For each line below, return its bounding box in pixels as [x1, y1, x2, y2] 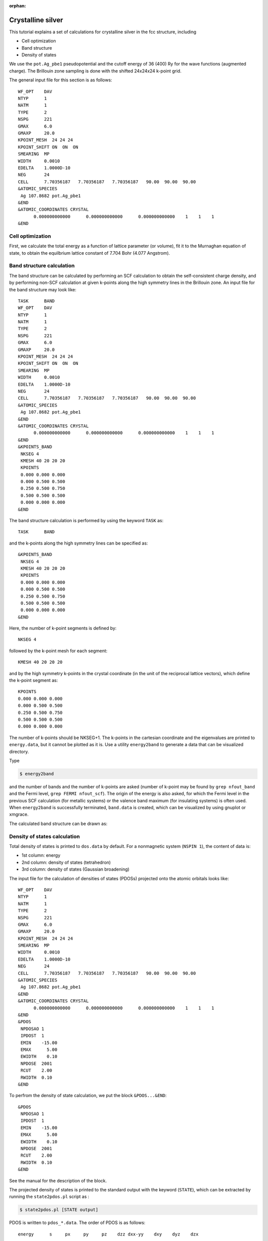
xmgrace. [9, 812, 29, 818]
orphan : [9, 3, 26, 8]
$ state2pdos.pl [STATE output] [19, 1207, 99, 1213]
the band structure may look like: [9, 286, 76, 292]
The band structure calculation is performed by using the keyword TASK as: [9, 518, 164, 524]
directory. [9, 749, 29, 755]
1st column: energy [21, 852, 61, 858]
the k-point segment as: [9, 678, 58, 684]
